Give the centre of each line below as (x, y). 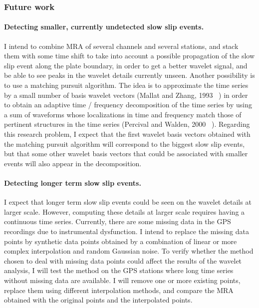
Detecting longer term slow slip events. (73, 182)
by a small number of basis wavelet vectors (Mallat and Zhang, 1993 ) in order (126, 95)
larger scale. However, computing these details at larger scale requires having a (125, 211)
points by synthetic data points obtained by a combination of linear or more (121, 241)
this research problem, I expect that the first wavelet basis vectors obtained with (127, 134)
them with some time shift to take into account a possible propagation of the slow (129, 56)
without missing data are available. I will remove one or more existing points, (122, 280)
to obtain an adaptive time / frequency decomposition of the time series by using (128, 105)
